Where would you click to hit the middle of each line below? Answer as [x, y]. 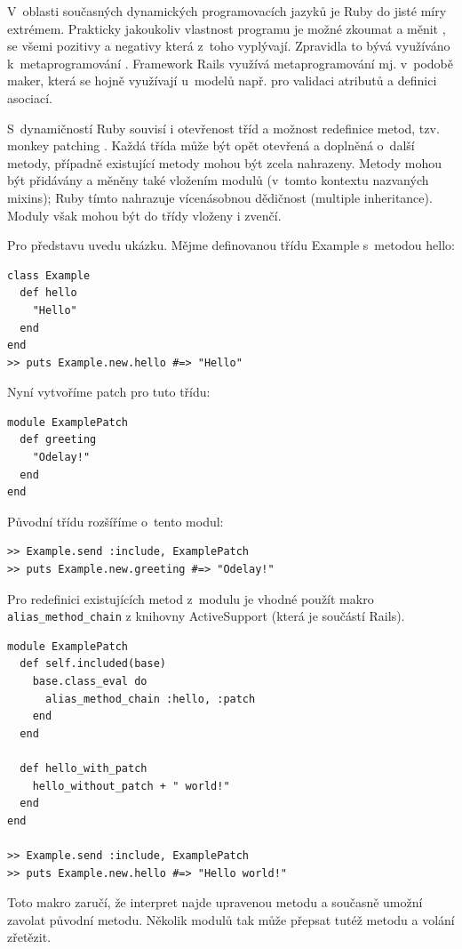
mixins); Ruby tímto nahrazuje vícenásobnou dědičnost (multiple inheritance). [220, 197]
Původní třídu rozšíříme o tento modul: [115, 521]
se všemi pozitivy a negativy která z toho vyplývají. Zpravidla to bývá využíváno [229, 46]
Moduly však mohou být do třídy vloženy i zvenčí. [144, 215]
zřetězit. [29, 937]
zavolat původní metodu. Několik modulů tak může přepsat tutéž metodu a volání [231, 919]
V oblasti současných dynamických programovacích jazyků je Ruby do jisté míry [227, 11]
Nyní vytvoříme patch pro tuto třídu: [109, 392]
